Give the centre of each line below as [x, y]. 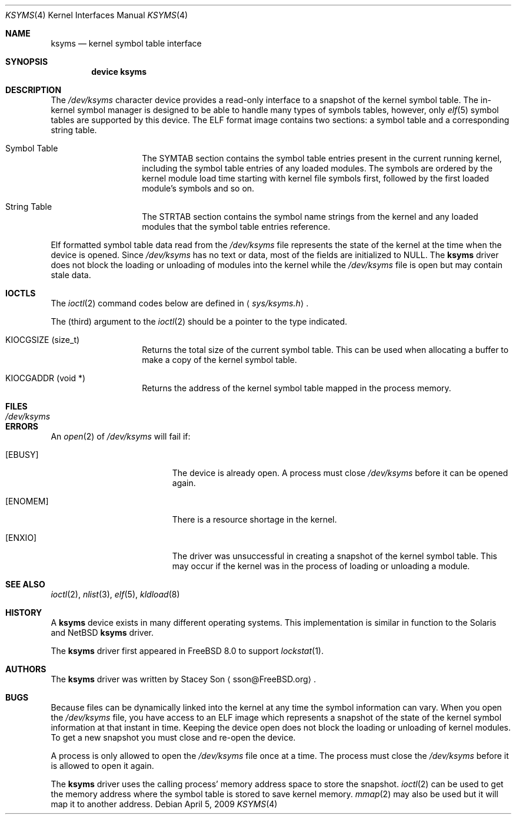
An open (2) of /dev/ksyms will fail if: [121, 436]
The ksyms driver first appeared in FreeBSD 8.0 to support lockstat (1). [187, 651]
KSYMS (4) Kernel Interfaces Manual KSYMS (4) [97, 15]
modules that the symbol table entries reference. [236, 227]
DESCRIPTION [34, 90]
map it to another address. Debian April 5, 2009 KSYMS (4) [164, 804]
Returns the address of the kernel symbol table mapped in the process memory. [297, 388]
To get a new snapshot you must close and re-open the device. [173, 737]
